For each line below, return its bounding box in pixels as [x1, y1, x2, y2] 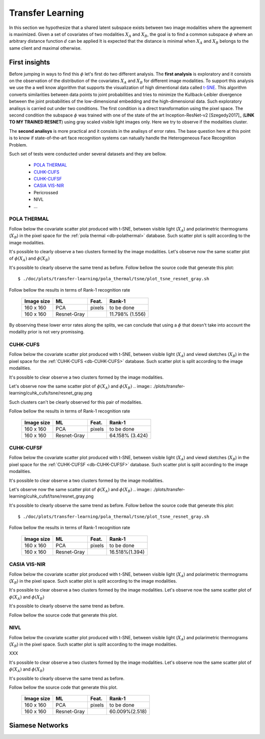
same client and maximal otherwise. [9, 45, 82, 51]
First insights [9, 58, 50, 66]
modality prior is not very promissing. [9, 329, 85, 335]
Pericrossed [33, 189, 58, 195]
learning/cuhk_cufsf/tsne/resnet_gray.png [9, 493, 94, 499]
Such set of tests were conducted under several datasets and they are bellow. [9, 150, 167, 157]
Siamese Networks [9, 721, 69, 730]
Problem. [9, 142, 27, 148]
